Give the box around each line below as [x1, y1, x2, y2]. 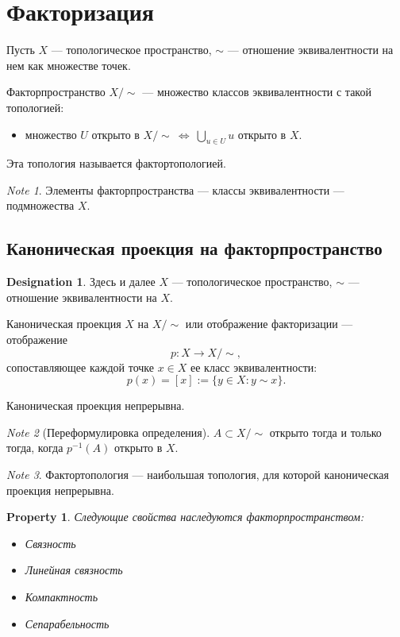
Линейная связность [25, 562, 123, 578]
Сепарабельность [25, 615, 110, 631]
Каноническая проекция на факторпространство [6, 236, 383, 261]
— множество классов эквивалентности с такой [142, 83, 371, 100]
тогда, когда [6, 439, 63, 456]
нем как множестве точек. [6, 56, 131, 73]
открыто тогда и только [269, 423, 382, 440]
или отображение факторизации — [185, 315, 353, 332]
